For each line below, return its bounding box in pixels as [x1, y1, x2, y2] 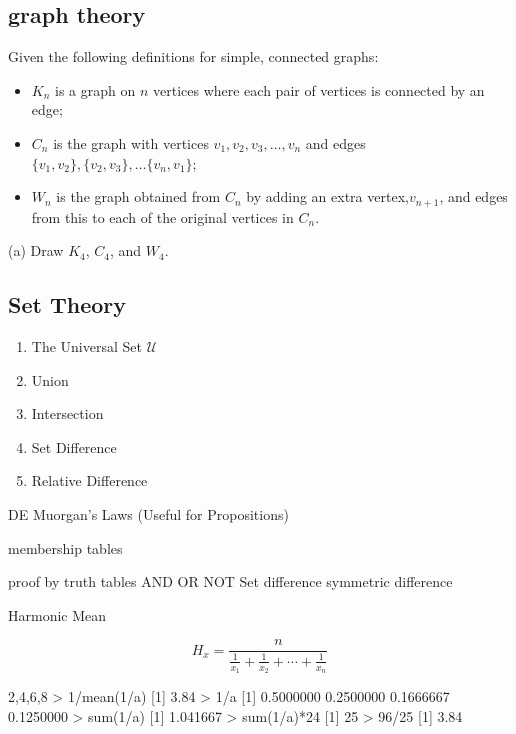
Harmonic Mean [8, 604, 107, 625]
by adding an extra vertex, [246, 186, 409, 207]
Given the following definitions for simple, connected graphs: [8, 46, 379, 67]
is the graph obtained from [56, 186, 221, 207]
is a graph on [55, 79, 136, 100]
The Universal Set [31, 336, 142, 357]
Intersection [31, 403, 104, 424]
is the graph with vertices [53, 132, 209, 153]
